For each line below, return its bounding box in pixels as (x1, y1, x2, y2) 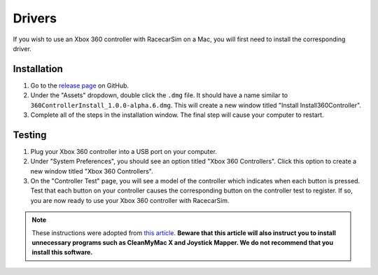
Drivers (13, 10, 57, 26)
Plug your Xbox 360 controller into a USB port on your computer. (30, 147, 217, 155)
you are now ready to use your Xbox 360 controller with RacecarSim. (30, 196, 230, 204)
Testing (13, 129, 47, 141)
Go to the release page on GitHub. (30, 81, 129, 90)
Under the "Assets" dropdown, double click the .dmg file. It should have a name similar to (30, 91, 288, 99)
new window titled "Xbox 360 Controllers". (30, 167, 153, 175)
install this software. (31, 248, 93, 257)
